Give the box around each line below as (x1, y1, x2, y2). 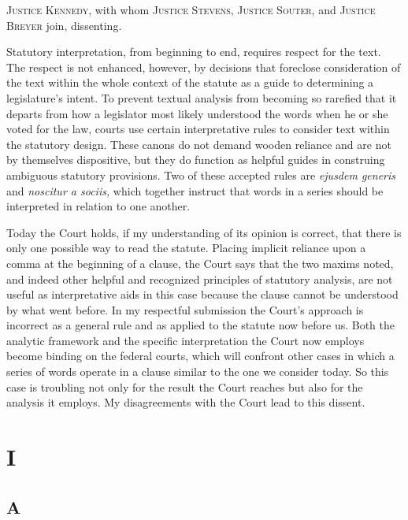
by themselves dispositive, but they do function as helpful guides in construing (6, 151, 385, 168)
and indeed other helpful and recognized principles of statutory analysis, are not (6, 270, 393, 287)
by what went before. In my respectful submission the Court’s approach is (6, 301, 364, 318)
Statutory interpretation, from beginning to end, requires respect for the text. (6, 43, 381, 60)
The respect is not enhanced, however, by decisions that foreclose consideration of (6, 58, 401, 75)
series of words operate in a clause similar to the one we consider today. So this (6, 363, 389, 380)
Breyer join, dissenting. (6, 17, 122, 33)
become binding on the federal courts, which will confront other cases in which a (6, 347, 395, 364)
